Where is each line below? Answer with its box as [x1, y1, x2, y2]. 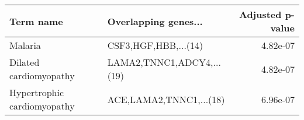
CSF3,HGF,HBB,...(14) [107, 38, 203, 52]
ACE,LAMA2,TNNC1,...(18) [107, 92, 225, 106]
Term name [9, 14, 63, 28]
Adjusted [239, 8, 282, 21]
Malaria [9, 38, 41, 52]
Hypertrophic [9, 86, 64, 99]
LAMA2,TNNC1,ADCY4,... [107, 55, 221, 69]
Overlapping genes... [107, 14, 203, 28]
